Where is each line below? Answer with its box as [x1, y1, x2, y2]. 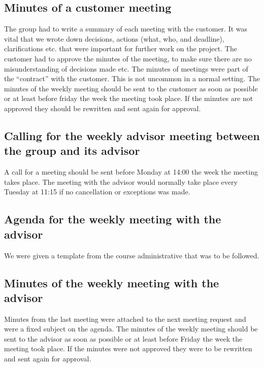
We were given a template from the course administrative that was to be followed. [4, 250, 259, 260]
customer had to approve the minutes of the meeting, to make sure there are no [4, 53, 252, 63]
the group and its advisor [4, 143, 140, 158]
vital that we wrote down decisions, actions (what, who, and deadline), [4, 33, 224, 44]
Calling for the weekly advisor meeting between [4, 127, 260, 143]
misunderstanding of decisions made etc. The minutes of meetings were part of [4, 63, 248, 74]
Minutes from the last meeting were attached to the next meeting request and [4, 313, 246, 324]
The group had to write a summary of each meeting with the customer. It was [4, 23, 248, 34]
